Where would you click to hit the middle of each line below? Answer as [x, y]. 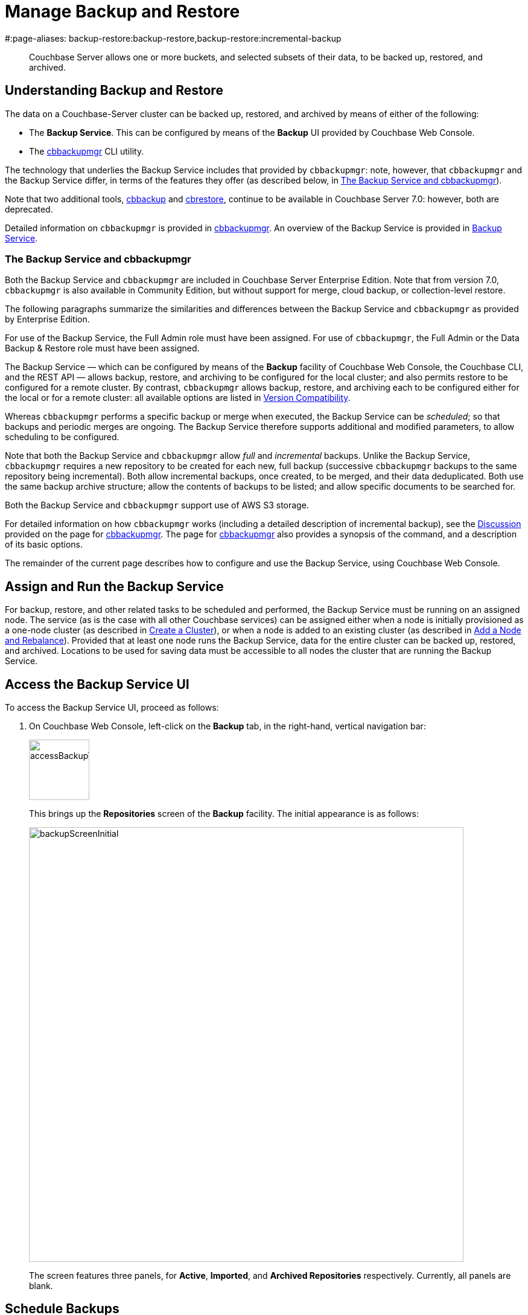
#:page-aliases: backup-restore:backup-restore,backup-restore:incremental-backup [173, 38]
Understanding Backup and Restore [114, 91]
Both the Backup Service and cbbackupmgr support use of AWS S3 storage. [157, 505]
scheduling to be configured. [62, 437]
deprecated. [29, 209]
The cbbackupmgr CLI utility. [87, 151]
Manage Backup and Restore [122, 11]
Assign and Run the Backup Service [114, 586]
